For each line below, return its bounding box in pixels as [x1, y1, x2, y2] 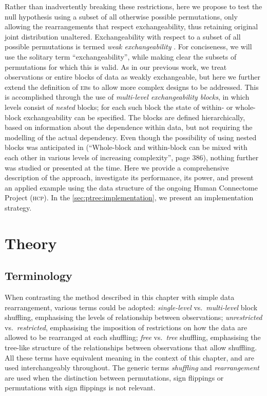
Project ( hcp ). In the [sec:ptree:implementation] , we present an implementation [5, 192, 254, 203]
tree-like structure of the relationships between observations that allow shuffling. [5, 342, 257, 353]
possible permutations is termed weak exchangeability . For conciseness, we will [5, 41, 252, 52]
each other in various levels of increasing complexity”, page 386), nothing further [5, 152, 259, 162]
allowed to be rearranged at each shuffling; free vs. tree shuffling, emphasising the [5, 332, 261, 343]
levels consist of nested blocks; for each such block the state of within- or [5, 101, 233, 112]
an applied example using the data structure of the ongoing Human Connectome [5, 182, 258, 193]
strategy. [5, 202, 32, 213]
